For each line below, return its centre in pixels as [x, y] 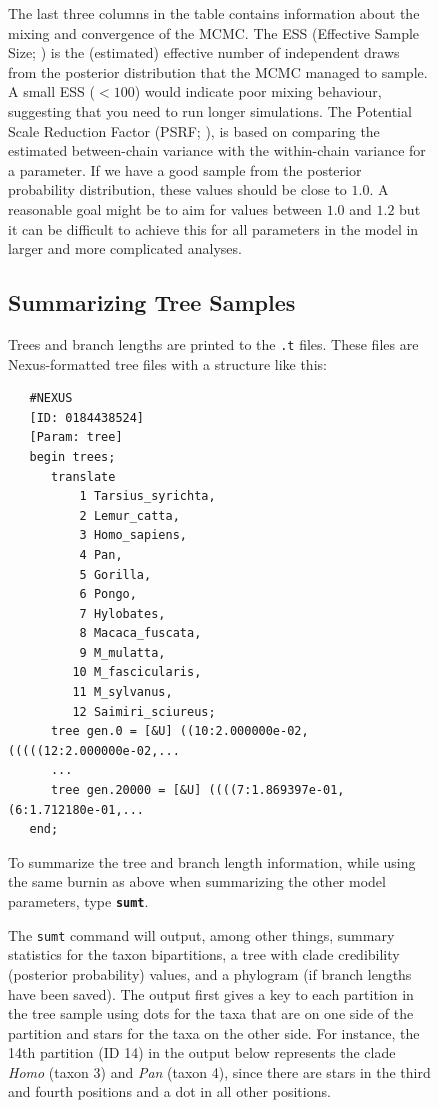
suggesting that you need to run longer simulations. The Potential [210, 110]
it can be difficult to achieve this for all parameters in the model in [213, 228]
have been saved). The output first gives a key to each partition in [211, 993]
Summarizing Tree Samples [152, 302]
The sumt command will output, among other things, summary [201, 934]
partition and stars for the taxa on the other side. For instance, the [214, 1032]
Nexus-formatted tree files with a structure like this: [167, 363]
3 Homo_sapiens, [133, 535]
